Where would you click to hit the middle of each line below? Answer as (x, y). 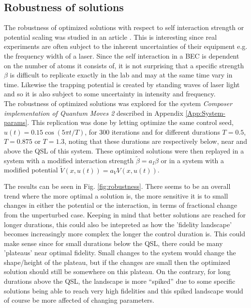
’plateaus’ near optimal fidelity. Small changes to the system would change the (120, 253)
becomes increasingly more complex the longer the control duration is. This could (125, 234)
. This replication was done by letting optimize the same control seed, (130, 122)
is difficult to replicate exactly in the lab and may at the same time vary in (121, 75)
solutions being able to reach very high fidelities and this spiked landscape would (124, 290)
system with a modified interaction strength (69, 160)
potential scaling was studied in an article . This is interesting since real (111, 37)
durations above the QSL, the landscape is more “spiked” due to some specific (120, 281)
